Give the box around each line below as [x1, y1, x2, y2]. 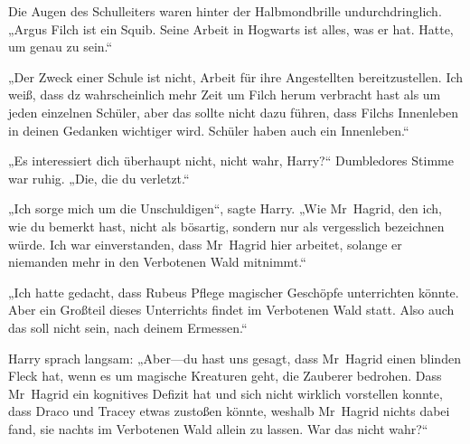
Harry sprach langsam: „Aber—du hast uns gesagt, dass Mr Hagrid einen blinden [8, 348, 461, 367]
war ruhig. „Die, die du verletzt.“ [8, 168, 190, 187]
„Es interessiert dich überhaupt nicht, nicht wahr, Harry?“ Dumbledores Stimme [8, 151, 454, 170]
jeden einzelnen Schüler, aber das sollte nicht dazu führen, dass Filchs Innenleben [8, 102, 459, 121]
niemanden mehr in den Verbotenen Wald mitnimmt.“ [8, 252, 306, 271]
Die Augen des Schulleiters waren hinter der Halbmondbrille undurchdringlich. [8, 2, 442, 20]
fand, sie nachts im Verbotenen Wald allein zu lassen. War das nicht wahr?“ [8, 419, 428, 438]
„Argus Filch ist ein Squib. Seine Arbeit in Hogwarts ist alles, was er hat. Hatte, [8, 19, 454, 38]
